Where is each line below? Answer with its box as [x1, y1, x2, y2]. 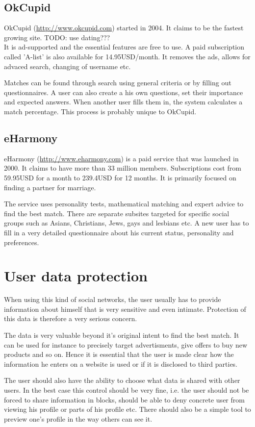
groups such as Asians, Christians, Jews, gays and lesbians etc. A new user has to [4, 218, 249, 228]
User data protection [4, 266, 148, 286]
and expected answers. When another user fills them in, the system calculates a [4, 97, 243, 107]
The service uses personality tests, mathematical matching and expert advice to [4, 199, 244, 209]
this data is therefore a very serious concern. [4, 313, 137, 324]
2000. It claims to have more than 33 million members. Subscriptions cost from [4, 163, 241, 173]
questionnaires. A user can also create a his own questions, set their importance [4, 87, 243, 97]
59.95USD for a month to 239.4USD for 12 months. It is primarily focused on [4, 172, 236, 182]
